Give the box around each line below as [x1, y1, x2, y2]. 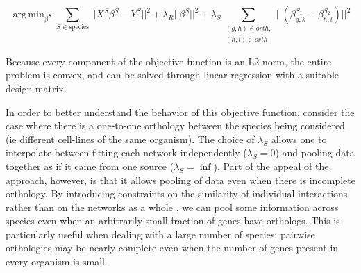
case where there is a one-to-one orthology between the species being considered [6, 118, 345, 133]
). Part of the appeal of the [213, 158, 329, 173]
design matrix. [6, 81, 67, 95]
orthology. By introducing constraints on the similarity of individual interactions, [6, 186, 351, 201]
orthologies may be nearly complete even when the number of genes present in [6, 240, 339, 255]
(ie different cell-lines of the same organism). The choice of [6, 131, 255, 146]
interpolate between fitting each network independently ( [6, 145, 247, 160]
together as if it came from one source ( [6, 158, 174, 173]
